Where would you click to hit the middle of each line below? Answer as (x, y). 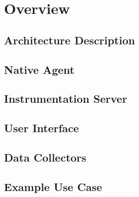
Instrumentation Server (66, 98)
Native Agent (39, 69)
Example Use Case (53, 186)
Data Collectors (45, 157)
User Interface (42, 128)
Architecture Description (69, 40)
